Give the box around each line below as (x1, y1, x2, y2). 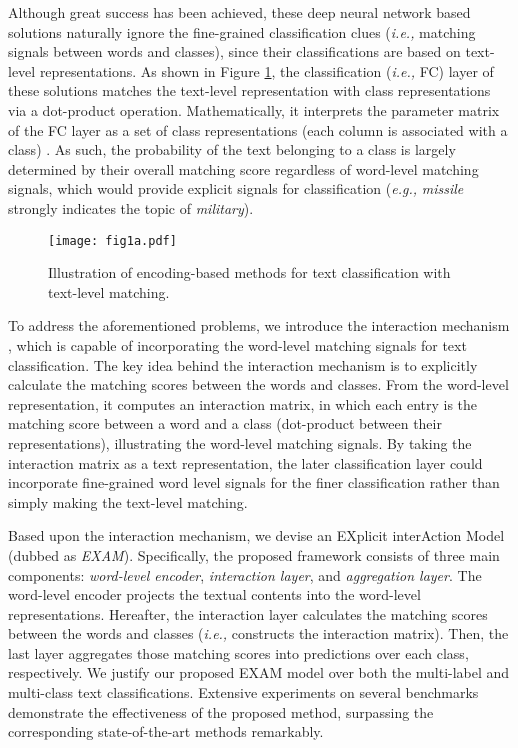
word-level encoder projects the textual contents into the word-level (8, 584, 421, 605)
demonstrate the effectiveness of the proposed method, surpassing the (8, 701, 434, 722)
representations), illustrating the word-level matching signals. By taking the (8, 432, 472, 453)
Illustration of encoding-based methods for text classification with (48, 262, 451, 283)
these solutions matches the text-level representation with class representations (8, 80, 491, 101)
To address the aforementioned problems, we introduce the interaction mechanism (8, 315, 510, 336)
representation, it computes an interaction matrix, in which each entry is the (8, 393, 478, 414)
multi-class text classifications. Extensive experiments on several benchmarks (8, 682, 479, 703)
